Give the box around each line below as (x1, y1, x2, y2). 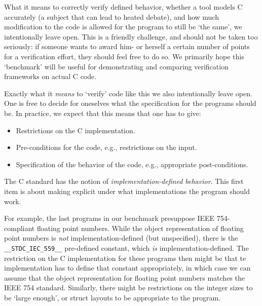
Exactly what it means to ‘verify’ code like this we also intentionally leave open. (4, 88, 252, 98)
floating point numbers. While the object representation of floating (36, 222, 244, 233)
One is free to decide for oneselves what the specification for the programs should (4, 98, 256, 108)
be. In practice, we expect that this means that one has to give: (4, 107, 201, 118)
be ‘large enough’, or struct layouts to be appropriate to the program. (4, 292, 221, 302)
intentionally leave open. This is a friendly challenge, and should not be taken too (4, 31, 258, 42)
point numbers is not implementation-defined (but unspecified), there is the (4, 233, 238, 243)
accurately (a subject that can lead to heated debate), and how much (4, 11, 219, 22)
